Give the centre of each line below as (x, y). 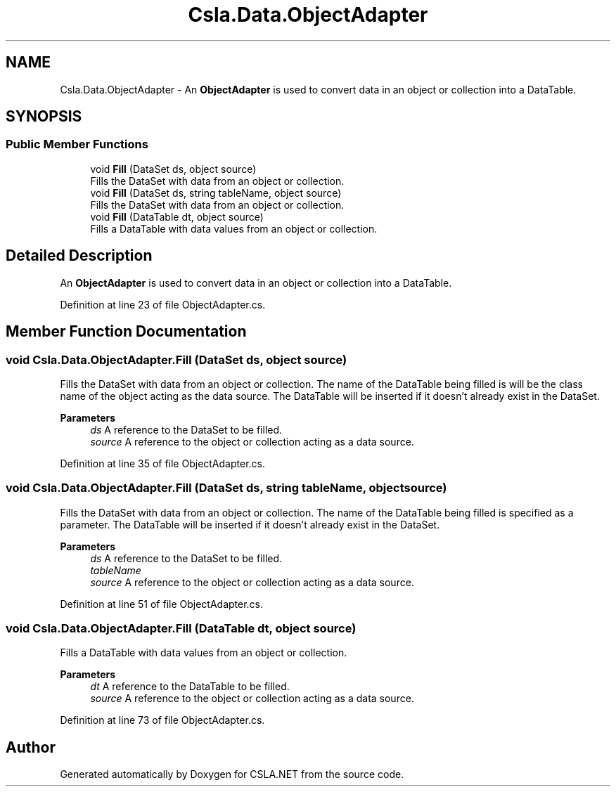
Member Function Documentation (126, 332)
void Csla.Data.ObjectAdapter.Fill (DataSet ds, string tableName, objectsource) (226, 488)
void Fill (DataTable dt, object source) (177, 216)
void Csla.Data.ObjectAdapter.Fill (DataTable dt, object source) (181, 628)
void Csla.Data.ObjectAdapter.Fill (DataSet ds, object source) (177, 359)
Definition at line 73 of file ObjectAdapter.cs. (162, 720)
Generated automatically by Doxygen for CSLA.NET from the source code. (232, 774)
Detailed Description (79, 256)
